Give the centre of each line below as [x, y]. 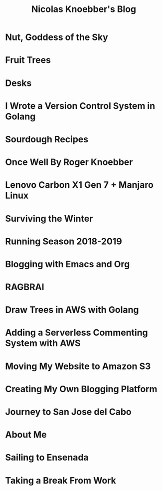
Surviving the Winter [49, 219]
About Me [26, 435]
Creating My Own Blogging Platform [81, 389]
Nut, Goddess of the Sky [57, 37]
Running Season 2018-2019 [64, 241]
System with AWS [43, 343]
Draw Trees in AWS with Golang [72, 310]
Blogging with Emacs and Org [68, 264]
